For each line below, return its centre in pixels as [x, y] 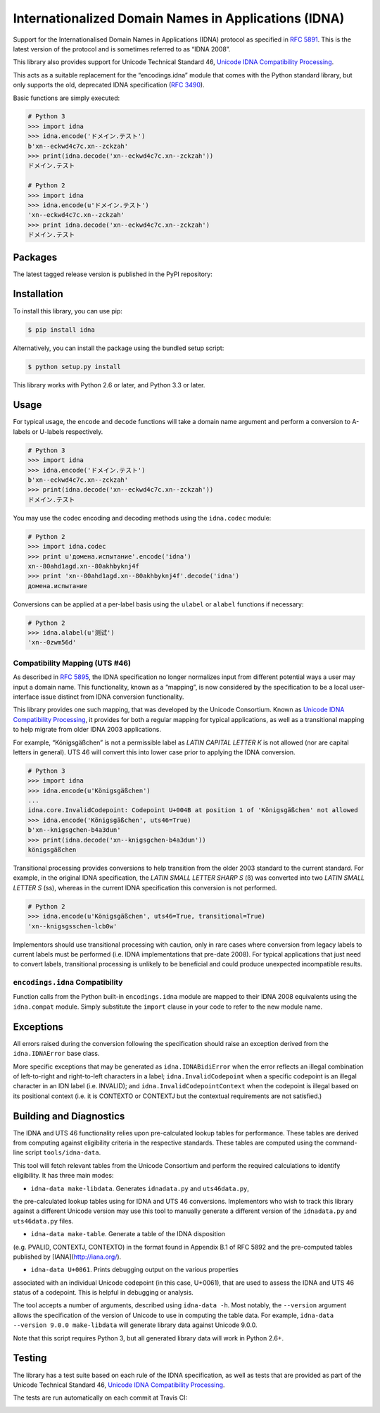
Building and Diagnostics [69, 1116]
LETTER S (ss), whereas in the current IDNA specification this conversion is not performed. [145, 888]
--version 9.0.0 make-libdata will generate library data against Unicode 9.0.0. [135, 1325]
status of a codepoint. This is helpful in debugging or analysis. [103, 1293]
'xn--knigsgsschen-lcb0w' [72, 926]
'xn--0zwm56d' [52, 642]
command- [341, 1143]
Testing [30, 1358]
